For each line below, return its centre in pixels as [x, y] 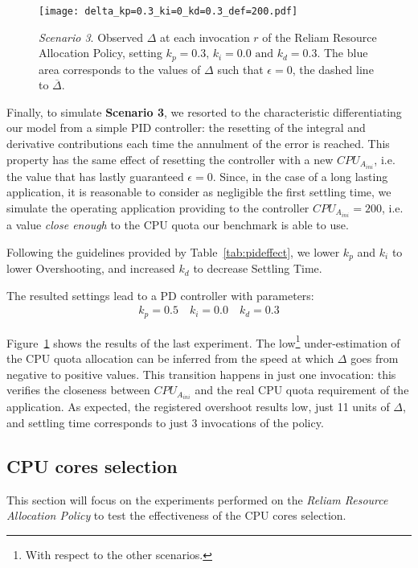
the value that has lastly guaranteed [95, 176]
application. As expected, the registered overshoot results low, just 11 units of [198, 407]
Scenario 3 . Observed [91, 37]
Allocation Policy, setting [100, 53]
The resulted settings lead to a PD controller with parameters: [160, 295]
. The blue [342, 53]
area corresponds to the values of [120, 69]
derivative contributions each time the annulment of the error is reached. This [198, 144]
